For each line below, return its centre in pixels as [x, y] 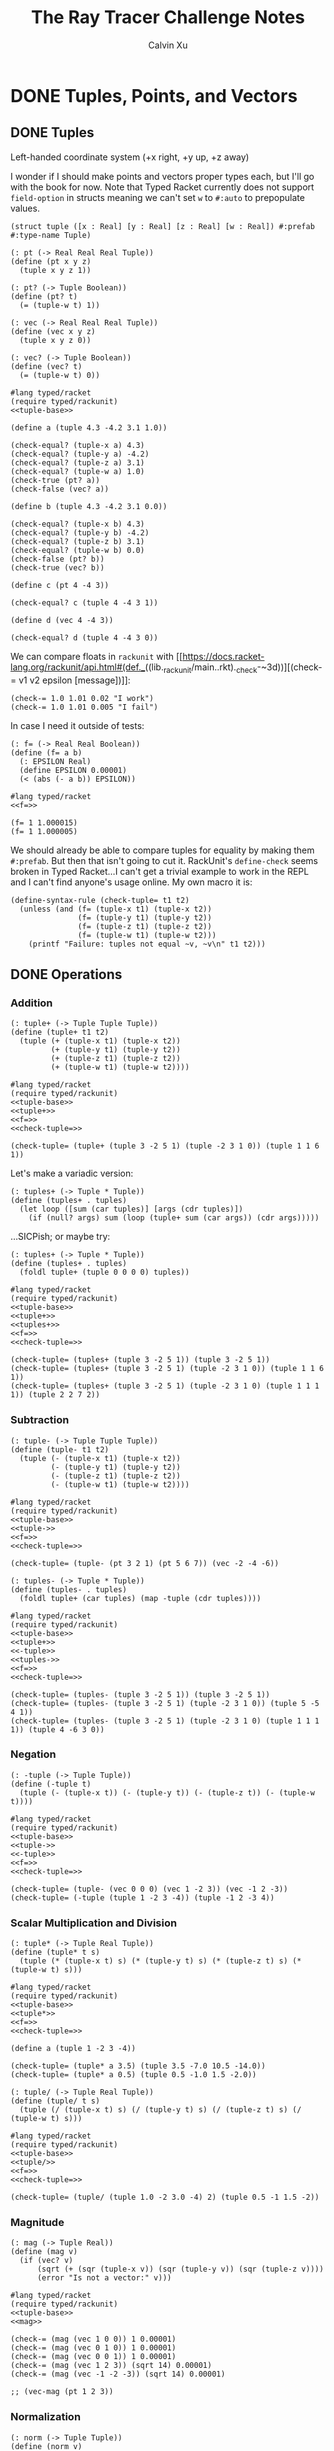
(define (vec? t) [46, 366]
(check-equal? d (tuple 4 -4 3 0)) [84, 637]
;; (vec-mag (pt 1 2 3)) [62, 2392]
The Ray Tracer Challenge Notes [168, 17]
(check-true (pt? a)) [55, 480]
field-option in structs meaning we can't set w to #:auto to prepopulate [157, 197]
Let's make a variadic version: [72, 1173]
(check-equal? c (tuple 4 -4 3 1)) [84, 602]
